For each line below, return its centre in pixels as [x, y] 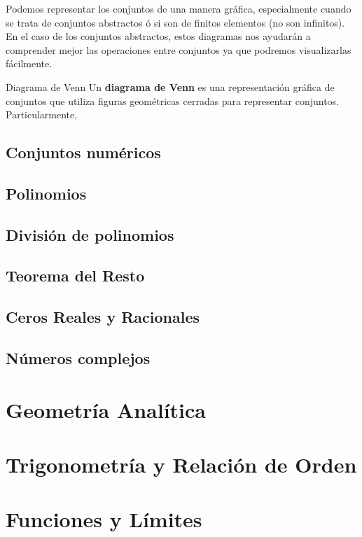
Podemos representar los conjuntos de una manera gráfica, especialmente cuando [179, 8]
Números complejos [78, 358]
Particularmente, [42, 114]
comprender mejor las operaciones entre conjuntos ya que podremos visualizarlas [179, 49]
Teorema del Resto [75, 276]
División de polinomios [90, 234]
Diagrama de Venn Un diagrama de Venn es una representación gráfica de [170, 86]
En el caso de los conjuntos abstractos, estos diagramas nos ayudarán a [158, 36]
